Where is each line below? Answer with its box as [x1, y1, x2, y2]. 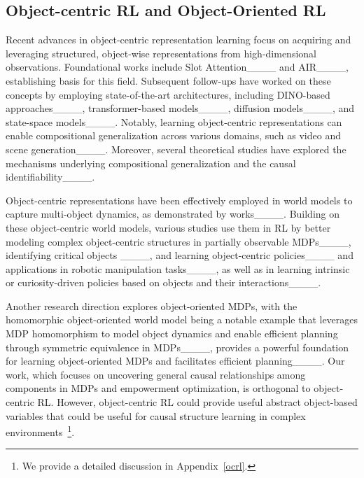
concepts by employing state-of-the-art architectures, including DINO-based [6, 87, 330, 101]
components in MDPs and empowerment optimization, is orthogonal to [6, 381, 311, 395]
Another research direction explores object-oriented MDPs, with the [6, 298, 297, 313]
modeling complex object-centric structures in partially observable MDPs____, [6, 234, 351, 248]
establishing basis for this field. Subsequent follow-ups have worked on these [6, 73, 331, 87]
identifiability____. [6, 169, 95, 184]
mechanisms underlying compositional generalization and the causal [6, 155, 296, 170]
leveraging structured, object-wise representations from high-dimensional [6, 45, 316, 60]
